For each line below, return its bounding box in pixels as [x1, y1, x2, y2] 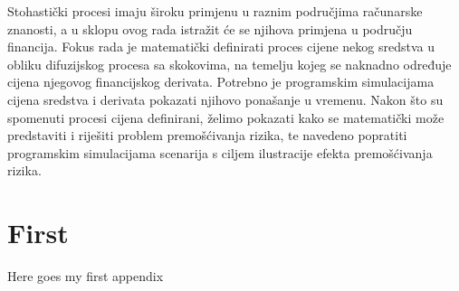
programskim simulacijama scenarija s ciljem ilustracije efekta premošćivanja [7, 143, 433, 162]
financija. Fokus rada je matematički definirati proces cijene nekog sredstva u [7, 37, 435, 56]
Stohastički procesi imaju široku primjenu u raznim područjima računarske [7, 2, 423, 20]
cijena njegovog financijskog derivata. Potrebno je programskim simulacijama [7, 72, 435, 91]
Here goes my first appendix [7, 267, 164, 286]
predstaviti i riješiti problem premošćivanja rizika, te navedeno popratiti [7, 126, 407, 145]
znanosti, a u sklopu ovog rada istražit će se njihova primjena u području [7, 19, 413, 38]
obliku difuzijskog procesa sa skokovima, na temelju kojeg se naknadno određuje [7, 54, 452, 73]
